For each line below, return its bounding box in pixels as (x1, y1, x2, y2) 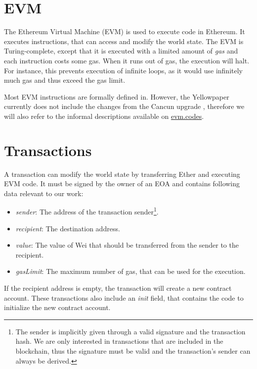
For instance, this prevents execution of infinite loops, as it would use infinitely (4, 65, 243, 75)
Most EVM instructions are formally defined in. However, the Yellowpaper (4, 91, 229, 102)
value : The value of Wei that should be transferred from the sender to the (15, 240, 239, 250)
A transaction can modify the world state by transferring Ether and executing (4, 168, 240, 179)
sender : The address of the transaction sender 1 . (15, 205, 159, 217)
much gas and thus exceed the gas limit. (4, 75, 126, 85)
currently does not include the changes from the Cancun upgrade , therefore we (4, 101, 245, 111)
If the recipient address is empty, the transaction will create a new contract (4, 283, 232, 293)
